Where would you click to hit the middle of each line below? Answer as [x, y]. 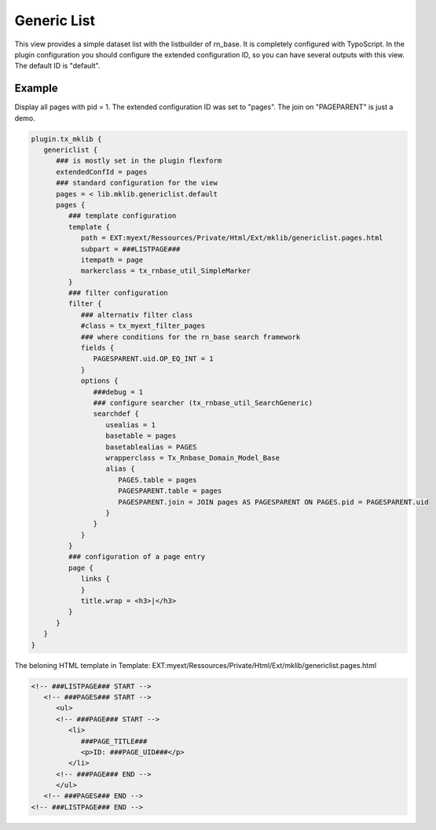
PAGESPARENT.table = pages [170, 491]
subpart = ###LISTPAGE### [130, 249]
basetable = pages [141, 436]
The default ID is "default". [57, 66]
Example [36, 88]
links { [95, 579]
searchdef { [116, 414]
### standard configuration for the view [137, 183]
